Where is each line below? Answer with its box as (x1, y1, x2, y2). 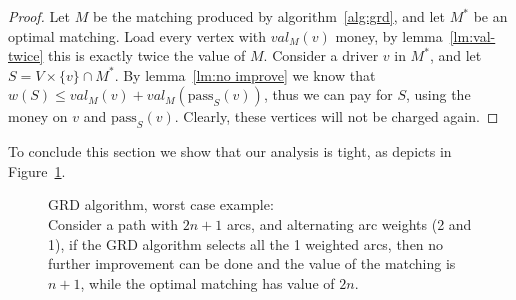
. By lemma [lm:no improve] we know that (114, 64, 376, 85)
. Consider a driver (263, 45, 379, 66)
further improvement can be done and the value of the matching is (48, 253, 456, 274)
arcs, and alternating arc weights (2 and (226, 213, 472, 234)
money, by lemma (335, 25, 443, 46)
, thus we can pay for (263, 84, 393, 105)
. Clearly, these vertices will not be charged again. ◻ (174, 106, 499, 127)
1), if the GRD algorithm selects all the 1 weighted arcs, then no (48, 233, 444, 254)
